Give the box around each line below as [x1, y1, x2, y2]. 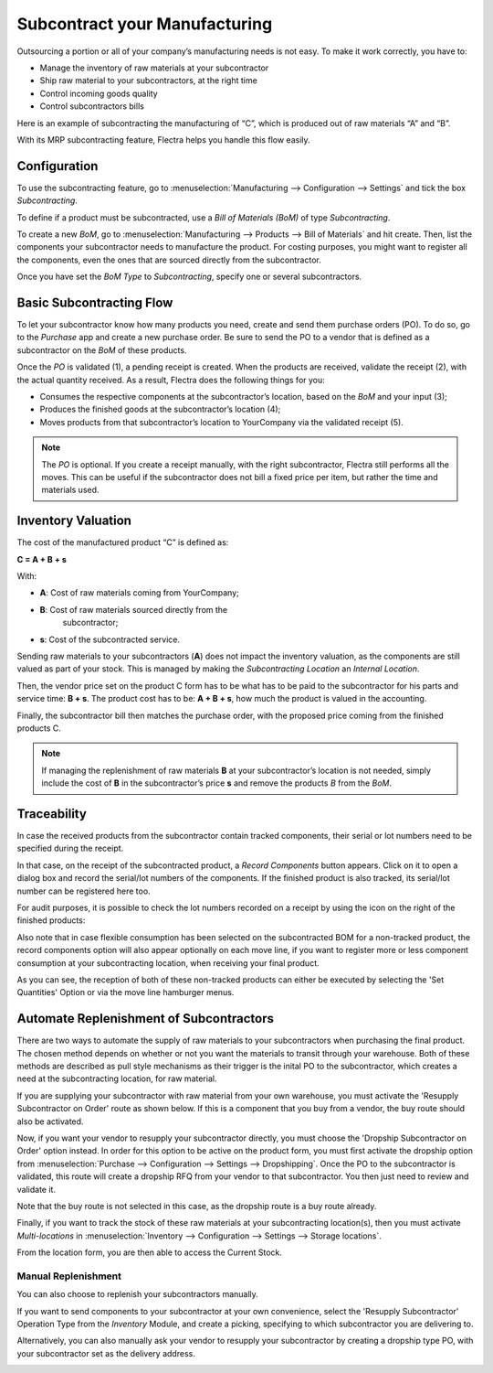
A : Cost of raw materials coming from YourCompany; [39, 587, 239, 598]
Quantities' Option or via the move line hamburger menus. [16, 987, 235, 998]
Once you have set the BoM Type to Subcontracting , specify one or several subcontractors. [16, 271, 362, 283]
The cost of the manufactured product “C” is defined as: [16, 537, 229, 548]
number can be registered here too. [16, 885, 151, 896]
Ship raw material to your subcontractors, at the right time [39, 75, 257, 86]
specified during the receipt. [16, 842, 124, 854]
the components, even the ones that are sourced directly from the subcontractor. [16, 254, 321, 265]
